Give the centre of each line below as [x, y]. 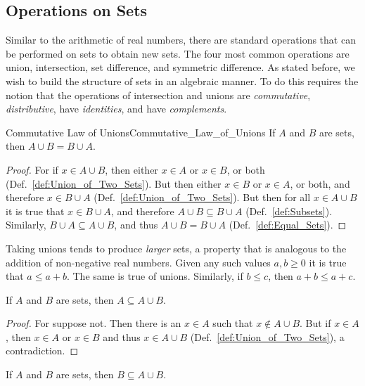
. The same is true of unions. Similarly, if [155, 276]
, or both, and [320, 183]
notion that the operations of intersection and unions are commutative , [158, 95]
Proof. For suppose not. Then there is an [94, 323]
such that [233, 323]
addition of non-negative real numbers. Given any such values [138, 262]
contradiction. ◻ [42, 350]
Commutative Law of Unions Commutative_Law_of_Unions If [141, 132]
